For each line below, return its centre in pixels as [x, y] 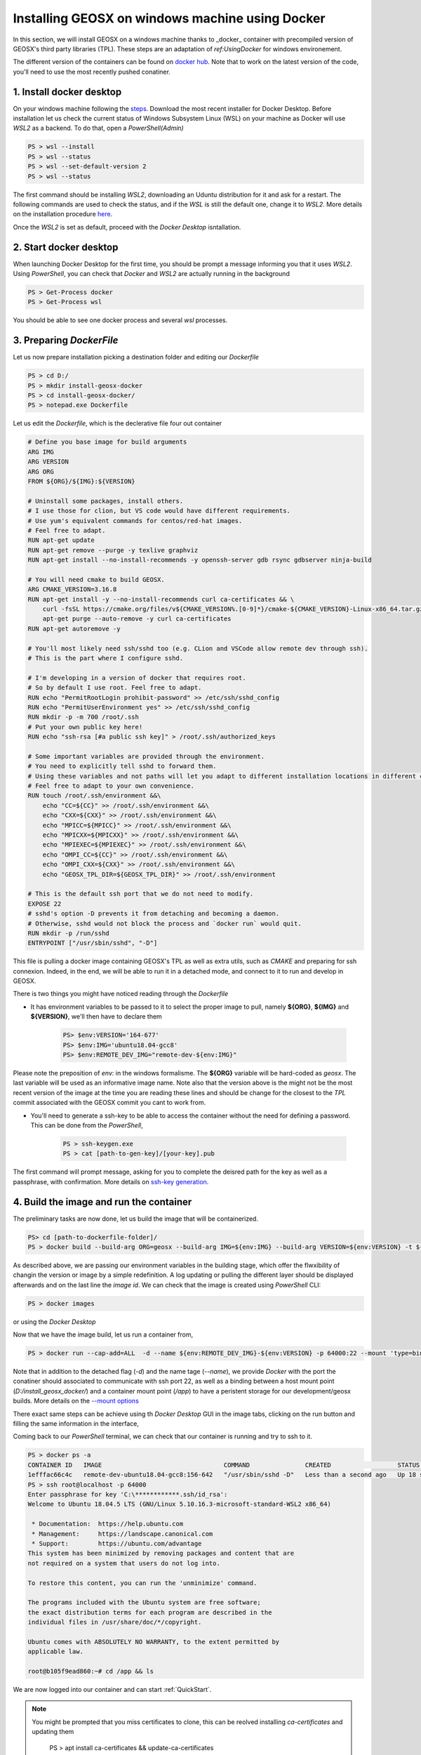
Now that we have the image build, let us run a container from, [103, 1335]
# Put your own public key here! [85, 727]
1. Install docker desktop [67, 92]
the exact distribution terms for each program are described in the [150, 1612]
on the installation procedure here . [63, 214]
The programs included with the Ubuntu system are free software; [144, 1603]
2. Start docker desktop [66, 247]
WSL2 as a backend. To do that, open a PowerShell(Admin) [98, 128]
